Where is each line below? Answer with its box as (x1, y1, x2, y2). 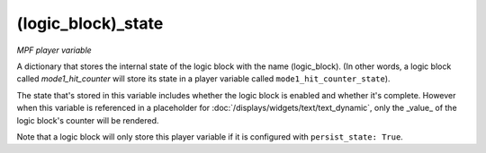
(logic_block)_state (16, 13, 164, 33)
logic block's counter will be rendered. (16, 115, 159, 125)
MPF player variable (16, 45, 92, 55)
